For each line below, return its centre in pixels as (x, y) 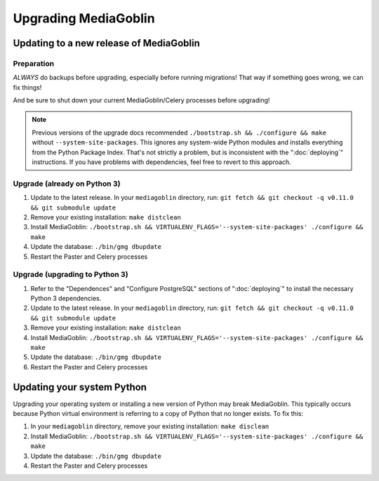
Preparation (34, 63)
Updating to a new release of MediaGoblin (106, 43)
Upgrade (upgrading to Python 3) (71, 275)
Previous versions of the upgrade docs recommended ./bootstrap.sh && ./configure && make (179, 133)
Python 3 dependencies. (66, 299)
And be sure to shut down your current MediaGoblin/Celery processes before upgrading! (141, 100)
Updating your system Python (80, 387)
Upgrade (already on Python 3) (67, 184)
